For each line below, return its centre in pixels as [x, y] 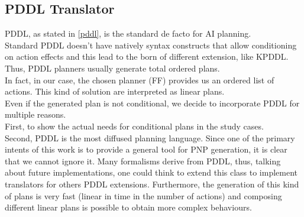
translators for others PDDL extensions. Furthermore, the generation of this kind [152, 184]
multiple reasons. [35, 114]
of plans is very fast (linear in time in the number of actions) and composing [143, 195]
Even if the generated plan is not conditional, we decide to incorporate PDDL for [152, 103]
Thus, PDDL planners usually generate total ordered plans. [112, 68]
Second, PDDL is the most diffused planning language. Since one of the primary [150, 137]
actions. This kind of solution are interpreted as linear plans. [115, 91]
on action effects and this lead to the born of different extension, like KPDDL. [147, 56]
